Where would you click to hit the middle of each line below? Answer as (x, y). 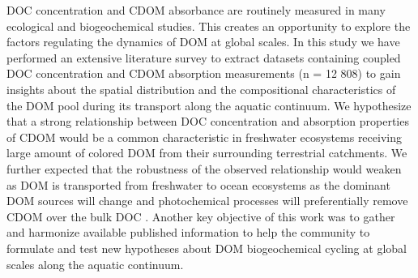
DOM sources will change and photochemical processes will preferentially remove (207, 201)
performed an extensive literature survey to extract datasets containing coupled (204, 57)
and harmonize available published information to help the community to (188, 232)
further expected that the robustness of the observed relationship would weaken (204, 168)
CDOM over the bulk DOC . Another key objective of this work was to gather (201, 216)
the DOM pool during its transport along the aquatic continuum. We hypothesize (209, 105)
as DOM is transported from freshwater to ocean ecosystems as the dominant (198, 184)
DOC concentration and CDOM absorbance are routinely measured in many (196, 10)
